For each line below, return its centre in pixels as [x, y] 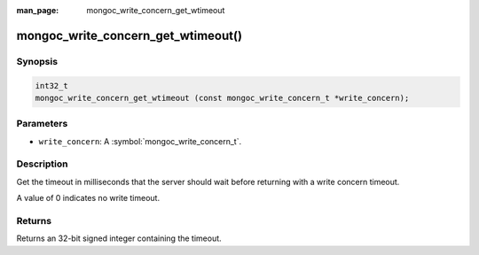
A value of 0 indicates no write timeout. [88, 198]
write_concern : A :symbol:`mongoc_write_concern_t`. [140, 141]
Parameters [42, 124]
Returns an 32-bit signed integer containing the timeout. [119, 238]
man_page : [38, 10]
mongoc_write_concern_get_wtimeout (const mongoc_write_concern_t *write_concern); [222, 98]
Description [42, 164]
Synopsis [37, 61]
